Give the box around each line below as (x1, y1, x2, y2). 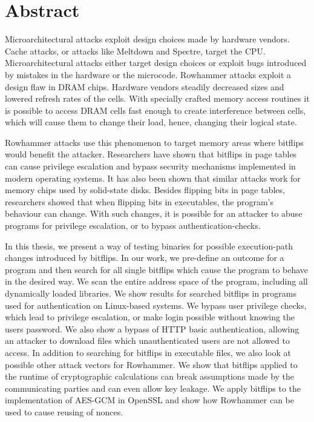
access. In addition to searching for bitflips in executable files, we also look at (5, 346, 292, 358)
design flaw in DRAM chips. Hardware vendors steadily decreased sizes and (5, 80, 284, 93)
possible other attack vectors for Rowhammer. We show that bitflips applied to (5, 358, 298, 371)
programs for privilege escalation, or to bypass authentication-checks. (5, 219, 261, 232)
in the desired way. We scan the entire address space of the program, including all (5, 275, 308, 288)
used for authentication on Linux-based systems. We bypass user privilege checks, (5, 298, 307, 311)
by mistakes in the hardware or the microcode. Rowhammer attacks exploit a (5, 68, 292, 81)
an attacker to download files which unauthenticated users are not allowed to (5, 334, 290, 347)
